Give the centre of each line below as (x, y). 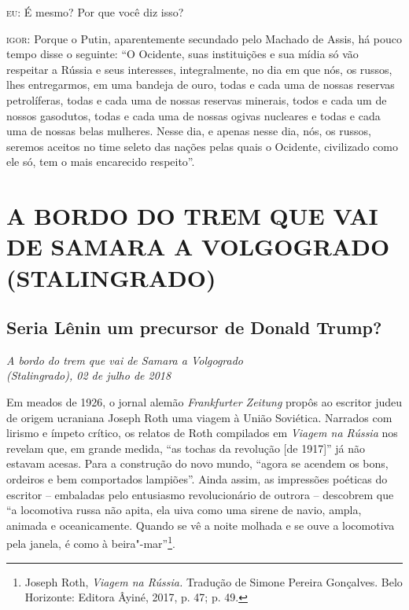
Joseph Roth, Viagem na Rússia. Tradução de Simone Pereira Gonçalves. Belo (214, 581)
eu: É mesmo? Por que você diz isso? (95, 12)
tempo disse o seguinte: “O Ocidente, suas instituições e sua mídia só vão (182, 54)
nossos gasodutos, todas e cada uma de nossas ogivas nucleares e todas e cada (193, 115)
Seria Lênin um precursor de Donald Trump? (194, 327)
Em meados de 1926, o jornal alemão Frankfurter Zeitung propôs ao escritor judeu (204, 402)
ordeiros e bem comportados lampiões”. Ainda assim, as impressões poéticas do (197, 479)
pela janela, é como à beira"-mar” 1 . (91, 542)
